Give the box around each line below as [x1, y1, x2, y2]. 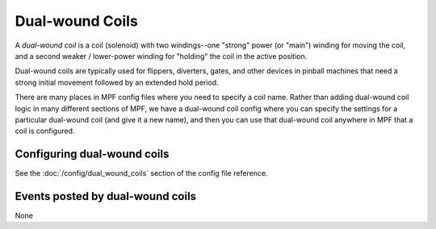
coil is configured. [15, 126, 75, 136]
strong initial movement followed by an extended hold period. [15, 77, 219, 87]
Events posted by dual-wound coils [15, 189, 197, 203]
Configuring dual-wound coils [15, 148, 170, 161]
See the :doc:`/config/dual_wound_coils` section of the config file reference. [15, 169, 268, 178]
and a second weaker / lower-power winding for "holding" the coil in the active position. [15, 51, 308, 60]
